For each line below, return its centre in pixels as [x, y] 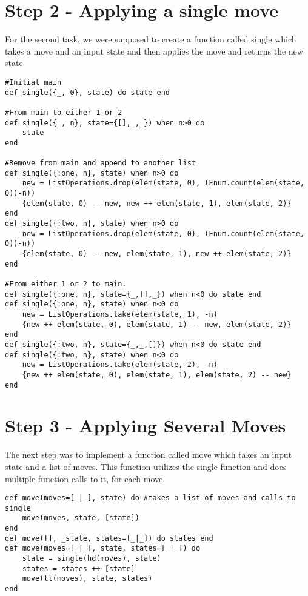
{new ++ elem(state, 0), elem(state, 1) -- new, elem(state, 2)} [157, 324]
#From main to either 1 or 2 [64, 112]
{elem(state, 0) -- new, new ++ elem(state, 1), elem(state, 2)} [157, 203]
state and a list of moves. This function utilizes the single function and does [146, 466]
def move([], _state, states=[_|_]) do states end [109, 538]
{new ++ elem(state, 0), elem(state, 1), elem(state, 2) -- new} [157, 375]
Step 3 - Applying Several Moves [146, 425]
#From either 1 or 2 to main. [66, 284]
